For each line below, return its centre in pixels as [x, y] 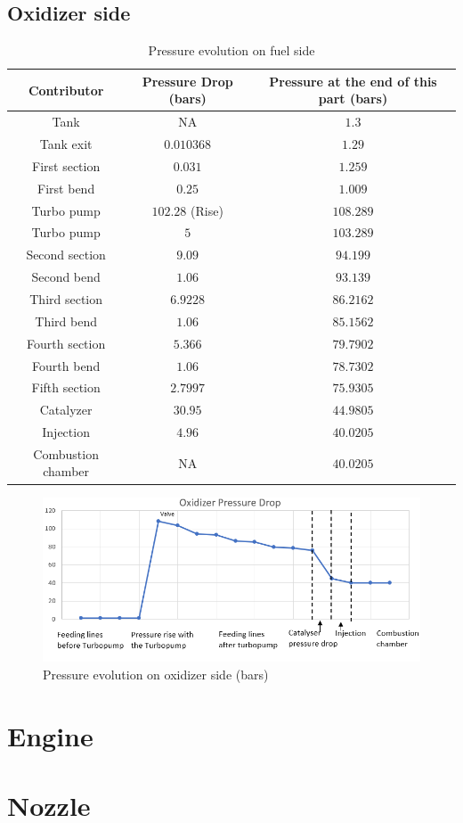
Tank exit [66, 144]
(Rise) [207, 210]
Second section [66, 255]
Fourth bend [66, 365]
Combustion [66, 453]
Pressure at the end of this [353, 81]
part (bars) [353, 99]
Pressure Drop [187, 81]
